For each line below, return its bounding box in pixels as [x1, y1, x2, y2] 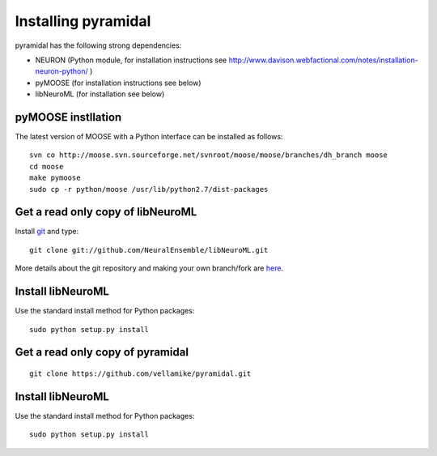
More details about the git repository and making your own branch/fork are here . [15, 263, 283, 273]
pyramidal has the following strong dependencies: [15, 40, 182, 50]
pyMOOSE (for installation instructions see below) [35, 78, 202, 87]
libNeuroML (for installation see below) [35, 89, 165, 99]
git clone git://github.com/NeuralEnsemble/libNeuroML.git [29, 245, 269, 254]
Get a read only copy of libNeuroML [15, 205, 197, 219]
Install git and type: [15, 227, 79, 237]
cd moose [29, 162, 64, 171]
